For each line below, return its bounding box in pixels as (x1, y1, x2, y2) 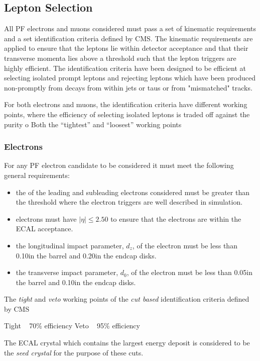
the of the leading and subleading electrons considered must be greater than (16, 187, 249, 197)
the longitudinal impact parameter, (16, 240, 124, 250)
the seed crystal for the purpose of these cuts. (4, 347, 144, 357)
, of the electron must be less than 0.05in (126, 267, 253, 278)
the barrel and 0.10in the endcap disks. (16, 277, 136, 287)
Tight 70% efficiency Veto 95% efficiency (4, 320, 140, 331)
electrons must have (16, 213, 77, 224)
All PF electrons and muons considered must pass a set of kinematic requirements (4, 23, 256, 34)
